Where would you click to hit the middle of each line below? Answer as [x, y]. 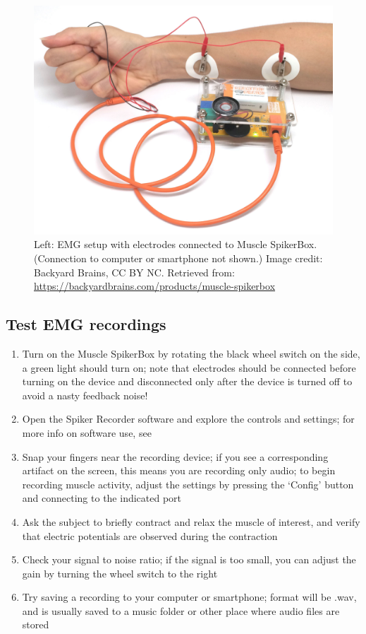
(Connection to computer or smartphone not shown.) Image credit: [178, 258]
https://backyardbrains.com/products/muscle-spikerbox [155, 286]
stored [36, 624]
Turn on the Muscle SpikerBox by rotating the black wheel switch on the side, [191, 353]
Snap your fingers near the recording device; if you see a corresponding [175, 456]
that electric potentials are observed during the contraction [150, 535]
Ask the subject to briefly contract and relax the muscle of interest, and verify [191, 521]
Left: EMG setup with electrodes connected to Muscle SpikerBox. [176, 244]
